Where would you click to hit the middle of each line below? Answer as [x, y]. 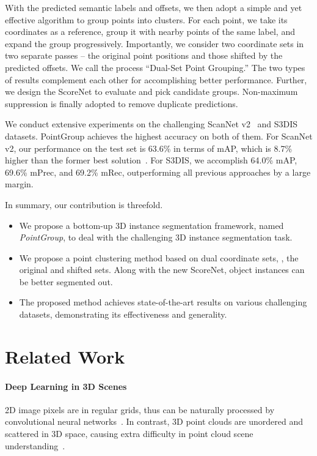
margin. [19, 184]
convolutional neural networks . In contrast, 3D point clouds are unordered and [154, 421]
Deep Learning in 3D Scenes [66, 386]
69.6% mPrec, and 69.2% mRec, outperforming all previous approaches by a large [158, 172]
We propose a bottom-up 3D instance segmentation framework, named [151, 225]
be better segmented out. [66, 281]
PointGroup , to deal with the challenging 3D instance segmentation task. [156, 237]
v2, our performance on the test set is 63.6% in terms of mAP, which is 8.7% [149, 148]
